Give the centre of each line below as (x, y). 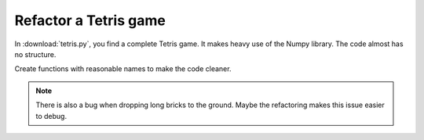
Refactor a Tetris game (90, 20)
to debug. (51, 116)
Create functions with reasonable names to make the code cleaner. (123, 69)
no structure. (35, 54)
